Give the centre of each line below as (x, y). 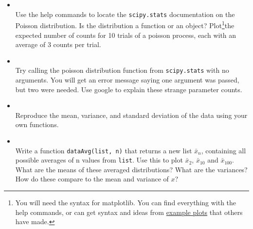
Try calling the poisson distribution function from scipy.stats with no (122, 70)
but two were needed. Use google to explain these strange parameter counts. (129, 89)
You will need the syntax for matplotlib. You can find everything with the (126, 202)
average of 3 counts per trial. (58, 44)
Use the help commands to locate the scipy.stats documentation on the (125, 14)
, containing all (224, 150)
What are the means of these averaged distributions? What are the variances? (131, 169)
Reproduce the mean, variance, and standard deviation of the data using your (131, 115)
